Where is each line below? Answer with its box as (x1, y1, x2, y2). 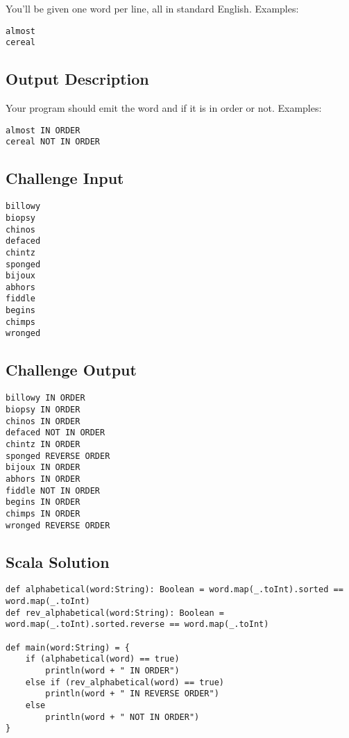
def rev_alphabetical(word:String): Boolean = (6, 607, 224, 618)
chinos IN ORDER (6, 416, 80, 426)
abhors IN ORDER (6, 473, 80, 484)
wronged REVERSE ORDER (6, 520, 110, 530)
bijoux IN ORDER (6, 462, 80, 473)
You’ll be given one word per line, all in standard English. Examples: (6, 1, 299, 15)
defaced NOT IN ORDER (6, 428, 105, 438)
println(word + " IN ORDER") (45, 665, 180, 676)
